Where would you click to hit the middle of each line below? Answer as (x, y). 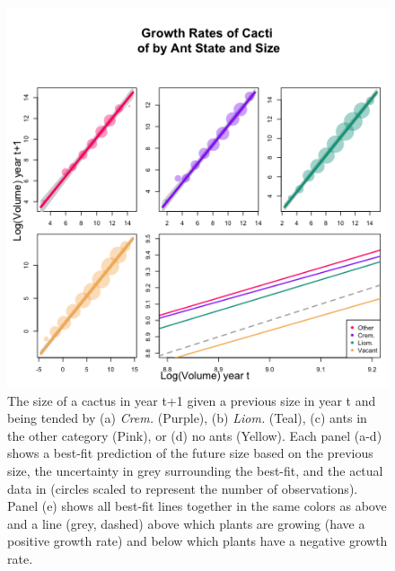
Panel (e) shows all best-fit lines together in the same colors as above (197, 506)
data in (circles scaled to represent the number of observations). (183, 488)
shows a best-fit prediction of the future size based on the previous (190, 453)
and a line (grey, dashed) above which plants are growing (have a (186, 523)
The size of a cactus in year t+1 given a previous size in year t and (192, 400)
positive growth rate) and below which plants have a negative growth (197, 541)
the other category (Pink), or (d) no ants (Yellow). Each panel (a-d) (195, 435)
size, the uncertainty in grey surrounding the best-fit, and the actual (195, 470)
